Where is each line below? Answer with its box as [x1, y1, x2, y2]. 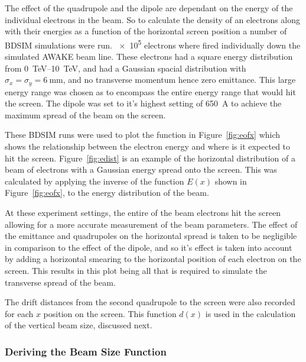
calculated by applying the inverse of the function [5, 174, 184, 187]
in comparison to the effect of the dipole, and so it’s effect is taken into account [5, 241, 292, 253]
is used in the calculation [205, 307, 296, 319]
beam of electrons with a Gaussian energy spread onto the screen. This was [5, 163, 277, 176]
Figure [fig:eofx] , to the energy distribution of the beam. [5, 186, 209, 199]
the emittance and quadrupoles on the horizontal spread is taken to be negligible [5, 230, 297, 242]
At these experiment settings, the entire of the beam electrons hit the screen [5, 206, 281, 219]
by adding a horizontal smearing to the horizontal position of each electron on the [5, 253, 301, 265]
